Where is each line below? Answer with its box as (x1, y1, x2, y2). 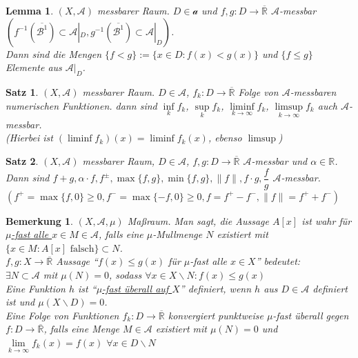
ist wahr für (301, 213, 352, 228)
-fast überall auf (102, 281, 169, 295)
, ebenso (208, 130, 242, 145)
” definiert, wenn (179, 281, 252, 295)
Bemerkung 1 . (6, 213, 74, 228)
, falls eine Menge (43, 321, 119, 336)
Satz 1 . (6, 84, 39, 99)
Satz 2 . (6, 153, 39, 168)
